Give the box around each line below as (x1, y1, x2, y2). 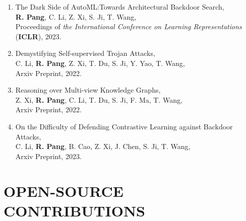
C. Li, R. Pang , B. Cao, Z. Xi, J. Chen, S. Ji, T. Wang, (15, 141, 191, 152)
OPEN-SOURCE (4, 180, 124, 201)
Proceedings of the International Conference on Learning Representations (15, 21, 242, 32)
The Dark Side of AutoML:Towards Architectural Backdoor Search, (15, 2, 224, 12)
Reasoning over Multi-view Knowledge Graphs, (15, 85, 161, 95)
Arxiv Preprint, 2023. (15, 151, 82, 161)
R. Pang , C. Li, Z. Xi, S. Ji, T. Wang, (15, 11, 137, 22)
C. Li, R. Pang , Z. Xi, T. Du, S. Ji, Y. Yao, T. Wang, (15, 57, 185, 68)
